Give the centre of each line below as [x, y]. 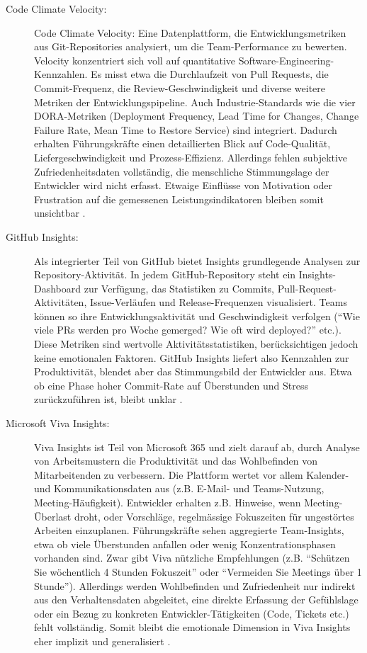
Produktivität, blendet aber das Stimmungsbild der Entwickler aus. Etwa [193, 371]
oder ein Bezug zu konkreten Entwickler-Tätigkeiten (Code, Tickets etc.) [192, 613]
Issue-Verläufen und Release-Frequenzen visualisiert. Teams [218, 302]
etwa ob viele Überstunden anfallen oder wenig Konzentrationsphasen [185, 544]
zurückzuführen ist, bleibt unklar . [108, 399]
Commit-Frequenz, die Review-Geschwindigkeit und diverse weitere [180, 87]
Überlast [53, 516]
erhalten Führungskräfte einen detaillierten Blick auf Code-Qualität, [182, 143]
